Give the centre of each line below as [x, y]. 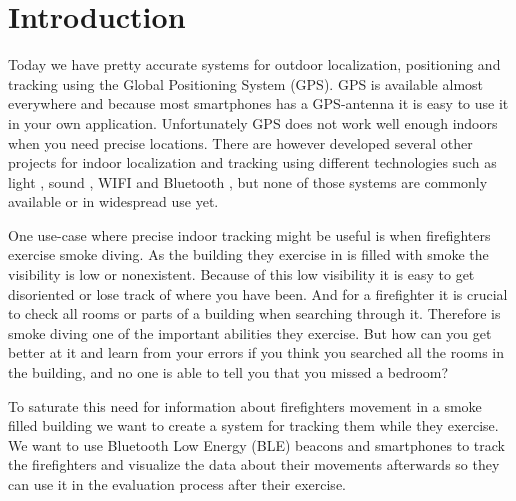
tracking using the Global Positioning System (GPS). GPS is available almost [246, 83]
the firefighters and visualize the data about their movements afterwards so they [254, 464]
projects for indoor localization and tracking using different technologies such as [252, 162]
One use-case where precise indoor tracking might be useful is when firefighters [249, 234]
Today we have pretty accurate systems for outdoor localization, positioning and [254, 64]
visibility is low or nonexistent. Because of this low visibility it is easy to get [241, 274]
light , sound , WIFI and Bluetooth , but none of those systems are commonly [248, 181]
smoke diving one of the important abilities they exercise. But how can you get [250, 332]
